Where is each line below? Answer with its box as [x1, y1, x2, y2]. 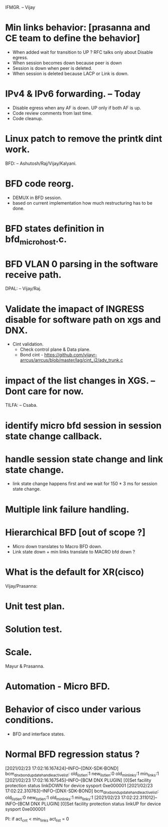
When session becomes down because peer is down [12, 60, 122, 66]
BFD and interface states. [12, 731, 65, 737]
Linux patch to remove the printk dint [5, 133, 162, 145]
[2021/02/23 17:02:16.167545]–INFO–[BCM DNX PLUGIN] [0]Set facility [5, 777, 151, 783]
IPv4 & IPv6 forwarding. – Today [5, 88, 141, 100]
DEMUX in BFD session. [12, 195, 62, 201]
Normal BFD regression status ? [5, 749, 140, 760]
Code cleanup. [12, 115, 43, 121]
